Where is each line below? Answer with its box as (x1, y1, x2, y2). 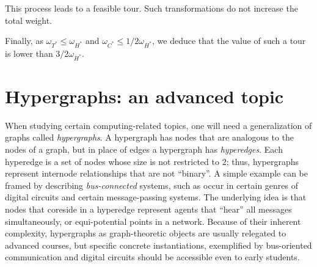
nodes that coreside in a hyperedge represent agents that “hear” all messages (5, 202, 292, 215)
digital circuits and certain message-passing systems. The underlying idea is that (5, 191, 307, 203)
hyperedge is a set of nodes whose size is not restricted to (5, 155, 219, 167)
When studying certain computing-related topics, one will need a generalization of (5, 119, 312, 131)
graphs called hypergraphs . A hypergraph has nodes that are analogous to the (5, 131, 294, 144)
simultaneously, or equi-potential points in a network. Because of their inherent (5, 214, 301, 227)
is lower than (5, 46, 53, 59)
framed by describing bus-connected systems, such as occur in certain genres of (5, 178, 298, 191)
